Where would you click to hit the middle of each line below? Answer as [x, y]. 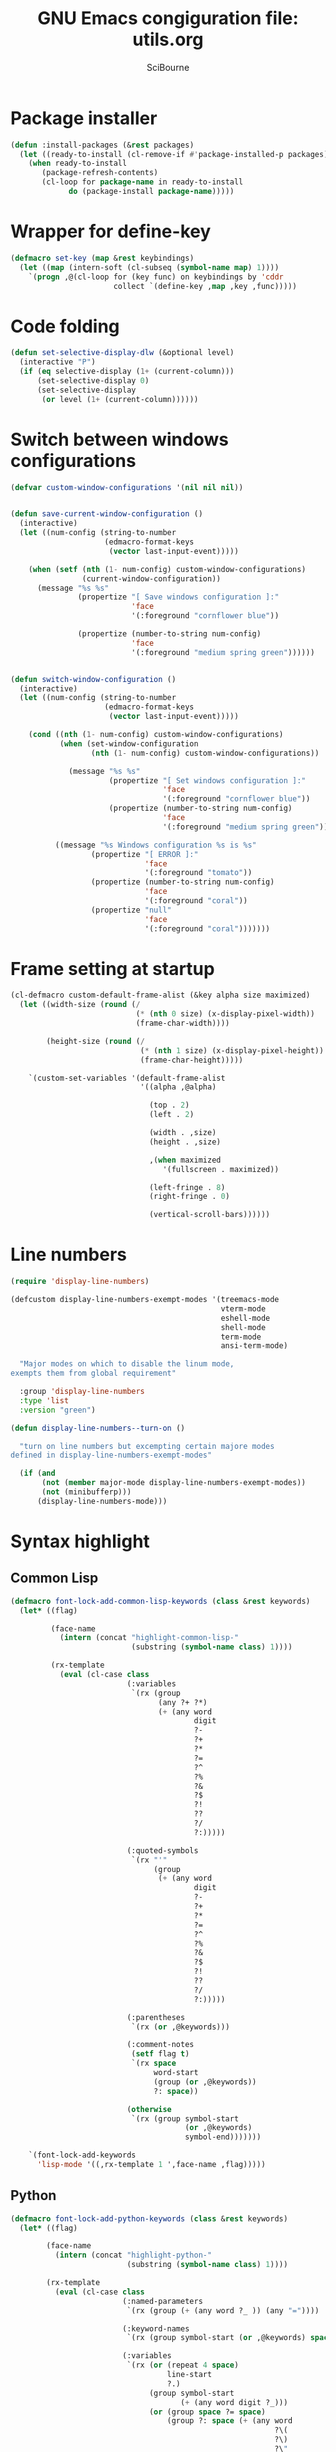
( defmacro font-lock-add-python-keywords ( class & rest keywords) [149, 2218]
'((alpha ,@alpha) [178, 1087]
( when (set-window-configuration [129, 743]
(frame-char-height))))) [191, 1060]
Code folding [65, 326]
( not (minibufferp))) [86, 1492]
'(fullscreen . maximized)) [221, 1169]
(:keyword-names [155, 2328]
